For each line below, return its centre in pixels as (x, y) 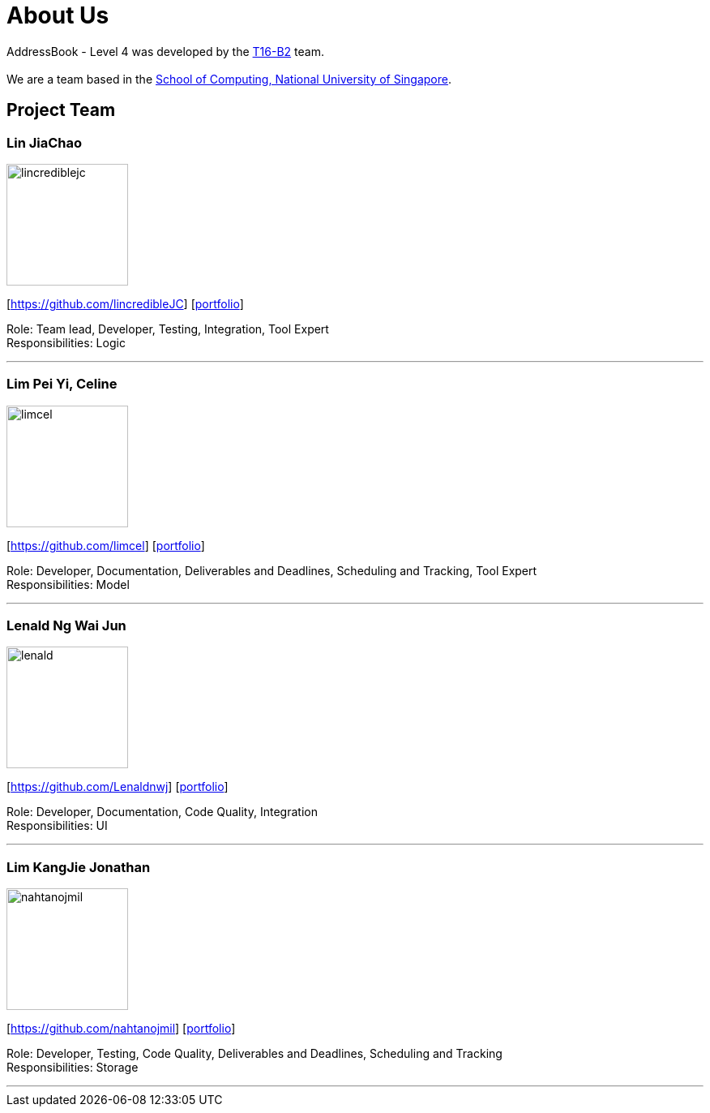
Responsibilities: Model (68, 584)
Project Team (61, 110)
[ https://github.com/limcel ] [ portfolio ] (106, 545)
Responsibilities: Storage (73, 1068)
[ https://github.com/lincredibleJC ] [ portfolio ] (125, 303)
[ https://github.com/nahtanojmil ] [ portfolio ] (121, 1029)
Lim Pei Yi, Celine (62, 384)
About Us (58, 15)
